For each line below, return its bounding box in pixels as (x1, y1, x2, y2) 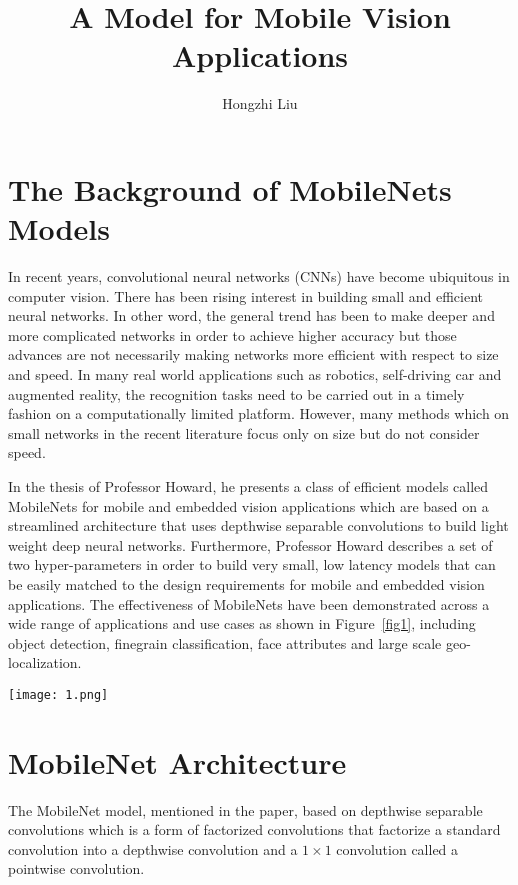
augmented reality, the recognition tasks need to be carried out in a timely (8, 383, 465, 404)
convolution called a (336, 838, 459, 859)
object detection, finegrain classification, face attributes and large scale (8, 632, 442, 653)
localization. (8, 652, 82, 673)
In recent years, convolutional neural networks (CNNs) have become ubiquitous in (8, 266, 510, 287)
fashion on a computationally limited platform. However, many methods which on (8, 403, 510, 424)
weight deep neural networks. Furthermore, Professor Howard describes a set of (8, 534, 493, 555)
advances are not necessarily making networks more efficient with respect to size (8, 344, 499, 365)
